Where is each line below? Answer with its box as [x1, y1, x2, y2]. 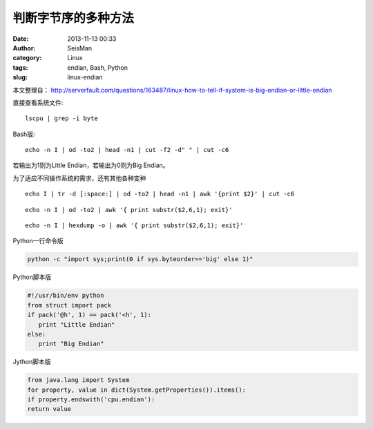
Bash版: [12, 130, 35, 138]
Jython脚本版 [12, 358, 51, 366]
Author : [12, 44, 36, 52]
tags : [12, 63, 28, 72]
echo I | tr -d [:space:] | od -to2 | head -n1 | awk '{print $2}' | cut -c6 [25, 190, 295, 198]
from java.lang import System [27, 376, 130, 384]
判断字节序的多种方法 [12, 10, 135, 26]
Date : [12, 35, 29, 43]
